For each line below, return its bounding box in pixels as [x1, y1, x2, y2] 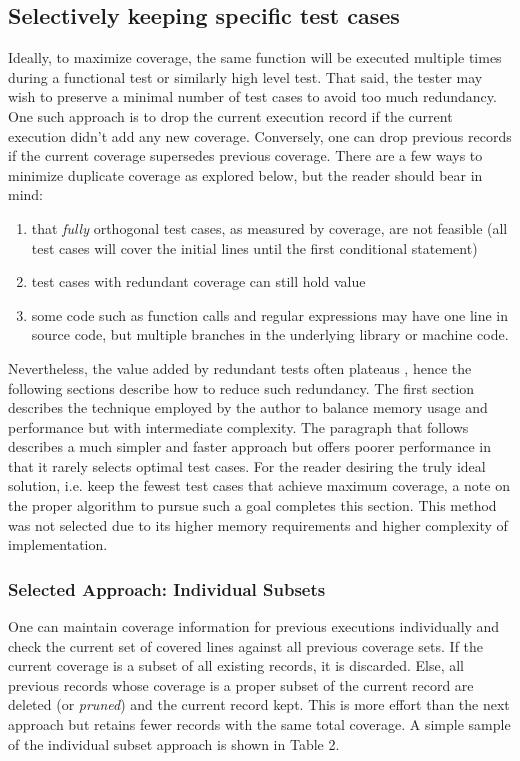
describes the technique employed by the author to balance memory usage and [8, 397, 488, 418]
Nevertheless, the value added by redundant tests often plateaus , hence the [8, 357, 472, 378]
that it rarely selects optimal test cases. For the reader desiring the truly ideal [8, 455, 486, 476]
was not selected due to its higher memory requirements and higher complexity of [8, 514, 508, 535]
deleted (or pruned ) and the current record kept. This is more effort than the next [8, 694, 510, 715]
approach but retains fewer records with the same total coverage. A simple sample [8, 714, 511, 735]
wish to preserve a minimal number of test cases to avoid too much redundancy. [8, 86, 497, 107]
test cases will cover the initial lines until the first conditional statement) [31, 237, 478, 258]
